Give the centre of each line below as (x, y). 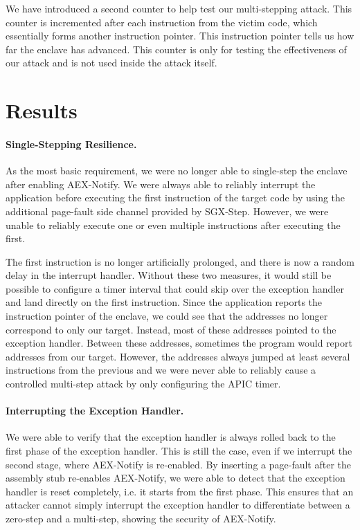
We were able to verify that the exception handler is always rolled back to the (171, 437)
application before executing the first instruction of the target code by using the (175, 198)
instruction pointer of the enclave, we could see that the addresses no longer (167, 316)
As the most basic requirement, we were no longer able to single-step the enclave (177, 171)
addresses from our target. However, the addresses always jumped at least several (178, 356)
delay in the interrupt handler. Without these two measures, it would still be (169, 275)
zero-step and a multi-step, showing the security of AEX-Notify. (141, 518)
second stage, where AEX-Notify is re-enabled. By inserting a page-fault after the (178, 464)
